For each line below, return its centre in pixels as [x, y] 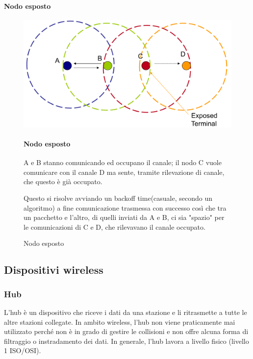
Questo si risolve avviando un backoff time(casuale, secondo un [118, 198]
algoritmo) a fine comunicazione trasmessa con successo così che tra [125, 207]
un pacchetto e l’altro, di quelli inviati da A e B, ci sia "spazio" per [124, 217]
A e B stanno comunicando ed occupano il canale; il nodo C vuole [123, 162]
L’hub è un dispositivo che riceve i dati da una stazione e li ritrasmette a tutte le [126, 312]
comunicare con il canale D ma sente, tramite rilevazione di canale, [124, 172]
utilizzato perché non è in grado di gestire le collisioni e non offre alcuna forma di [126, 331]
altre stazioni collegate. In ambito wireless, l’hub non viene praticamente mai [120, 322]
